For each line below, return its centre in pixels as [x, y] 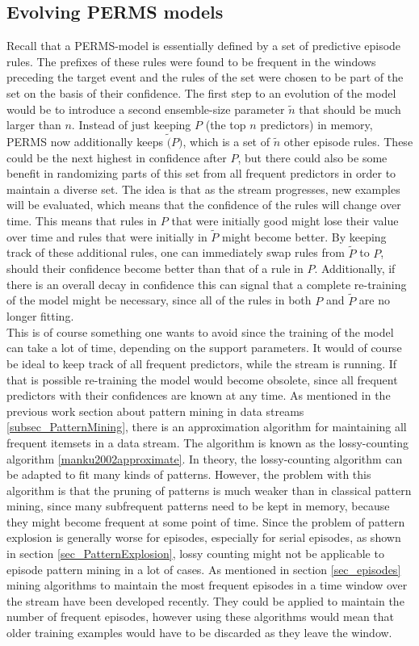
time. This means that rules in [82, 220]
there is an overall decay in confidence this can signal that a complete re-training [207, 284]
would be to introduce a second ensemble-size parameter [146, 109]
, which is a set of [226, 141]
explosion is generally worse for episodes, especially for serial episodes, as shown [204, 537]
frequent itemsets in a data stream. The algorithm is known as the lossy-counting [208, 442]
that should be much [350, 109]
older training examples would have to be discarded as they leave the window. [199, 633]
